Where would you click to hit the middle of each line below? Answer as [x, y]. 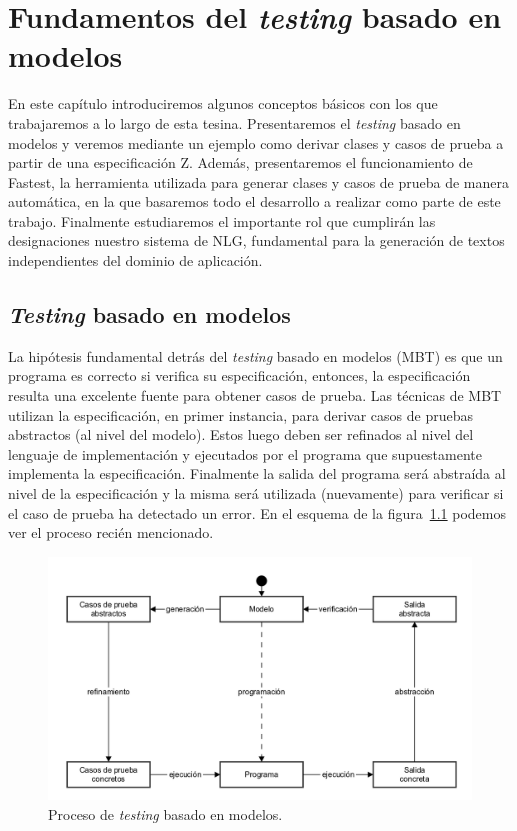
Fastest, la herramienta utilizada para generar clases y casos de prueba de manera [259, 181]
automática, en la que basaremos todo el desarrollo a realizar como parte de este [254, 201]
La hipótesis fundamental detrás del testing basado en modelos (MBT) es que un [255, 355]
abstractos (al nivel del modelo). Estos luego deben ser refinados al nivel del [241, 434]
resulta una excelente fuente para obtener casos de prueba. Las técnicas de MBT [255, 395]
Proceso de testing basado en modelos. [165, 813]
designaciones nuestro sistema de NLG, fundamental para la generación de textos [256, 240]
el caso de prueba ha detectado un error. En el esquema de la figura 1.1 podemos [257, 512]
